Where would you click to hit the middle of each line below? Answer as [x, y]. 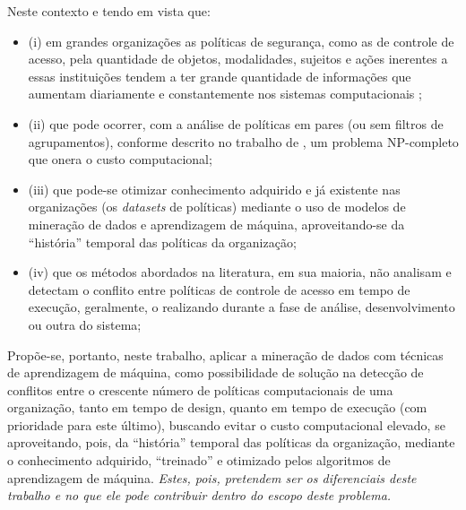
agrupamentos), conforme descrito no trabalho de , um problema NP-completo [243, 141]
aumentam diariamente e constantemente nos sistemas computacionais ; [225, 94]
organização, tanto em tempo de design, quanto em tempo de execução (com [217, 407]
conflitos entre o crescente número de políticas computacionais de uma [200, 389]
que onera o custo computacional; [120, 159]
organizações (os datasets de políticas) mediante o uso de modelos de [217, 207]
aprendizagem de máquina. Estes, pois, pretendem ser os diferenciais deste [212, 477]
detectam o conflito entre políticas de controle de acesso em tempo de [219, 289]
